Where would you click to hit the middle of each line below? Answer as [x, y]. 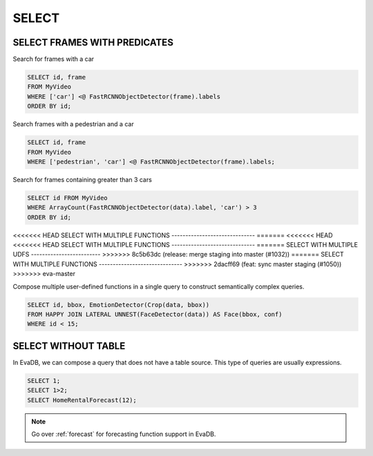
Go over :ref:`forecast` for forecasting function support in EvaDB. [124, 434]
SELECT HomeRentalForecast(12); [82, 400]
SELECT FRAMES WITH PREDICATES [93, 42]
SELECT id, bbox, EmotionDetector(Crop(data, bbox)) [118, 305]
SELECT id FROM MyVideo [68, 198]
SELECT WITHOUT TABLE [69, 346]
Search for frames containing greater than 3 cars [82, 179]
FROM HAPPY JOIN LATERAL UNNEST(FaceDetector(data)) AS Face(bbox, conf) [155, 315]
